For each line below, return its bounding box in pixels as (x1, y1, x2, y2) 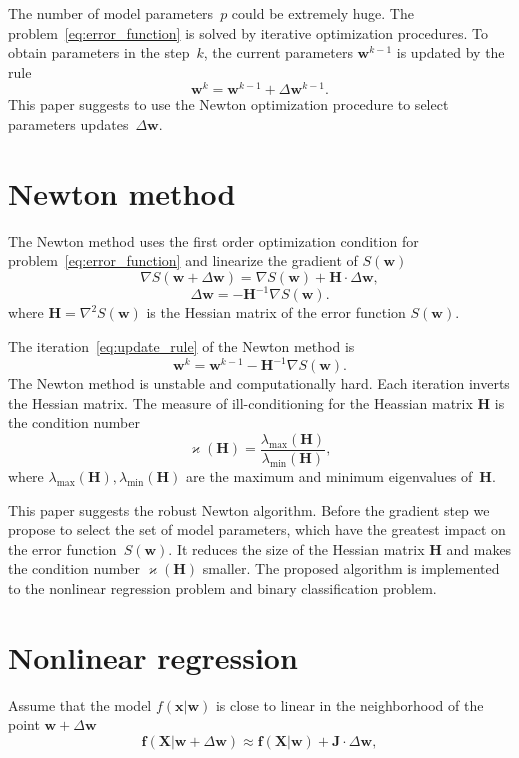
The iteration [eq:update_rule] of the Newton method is (8, 336, 355, 357)
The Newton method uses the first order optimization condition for (8, 230, 419, 251)
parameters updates (8, 114, 129, 135)
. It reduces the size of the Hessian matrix (168, 538, 425, 559)
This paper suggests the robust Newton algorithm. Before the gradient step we (8, 499, 490, 520)
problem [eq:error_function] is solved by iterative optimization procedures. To (8, 22, 489, 43)
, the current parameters (203, 42, 353, 63)
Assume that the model (8, 694, 152, 715)
